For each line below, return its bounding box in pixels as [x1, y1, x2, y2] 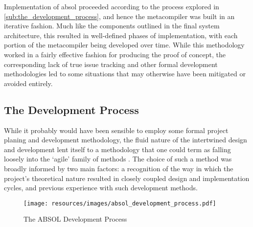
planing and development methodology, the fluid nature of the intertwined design [4, 135, 247, 145]
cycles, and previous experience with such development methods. [4, 182, 198, 193]
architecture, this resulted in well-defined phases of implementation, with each [4, 30, 238, 40]
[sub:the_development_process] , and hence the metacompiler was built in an [4, 11, 235, 21]
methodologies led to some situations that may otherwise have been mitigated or [4, 68, 246, 79]
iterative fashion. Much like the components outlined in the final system [4, 21, 220, 31]
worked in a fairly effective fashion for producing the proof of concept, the [4, 49, 226, 59]
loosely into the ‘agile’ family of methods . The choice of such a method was [4, 154, 232, 164]
